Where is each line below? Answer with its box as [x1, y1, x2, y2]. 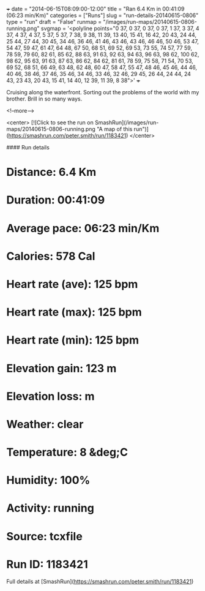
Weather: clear [6, 417, 84, 431]
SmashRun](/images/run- [94, 119, 159, 126]
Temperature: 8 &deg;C [6, 445, 129, 459]
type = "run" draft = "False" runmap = [6, 18, 102, 25]
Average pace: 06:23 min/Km [6, 221, 160, 235]
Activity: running [6, 502, 95, 515]
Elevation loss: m [6, 389, 95, 403]
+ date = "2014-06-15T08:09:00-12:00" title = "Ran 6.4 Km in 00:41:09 [6, 6, 185, 12]
